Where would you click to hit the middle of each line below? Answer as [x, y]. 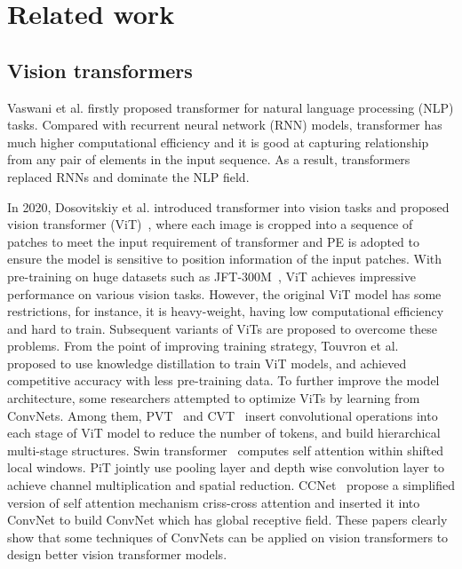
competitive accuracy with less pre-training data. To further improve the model [223, 380]
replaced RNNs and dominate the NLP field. [128, 176]
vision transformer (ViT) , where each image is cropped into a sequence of [210, 224]
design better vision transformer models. [117, 554]
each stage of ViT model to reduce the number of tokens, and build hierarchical [224, 433]
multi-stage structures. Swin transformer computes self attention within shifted [226, 450]
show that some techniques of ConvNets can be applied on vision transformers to [228, 537]
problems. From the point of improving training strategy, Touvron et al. [203, 346]
